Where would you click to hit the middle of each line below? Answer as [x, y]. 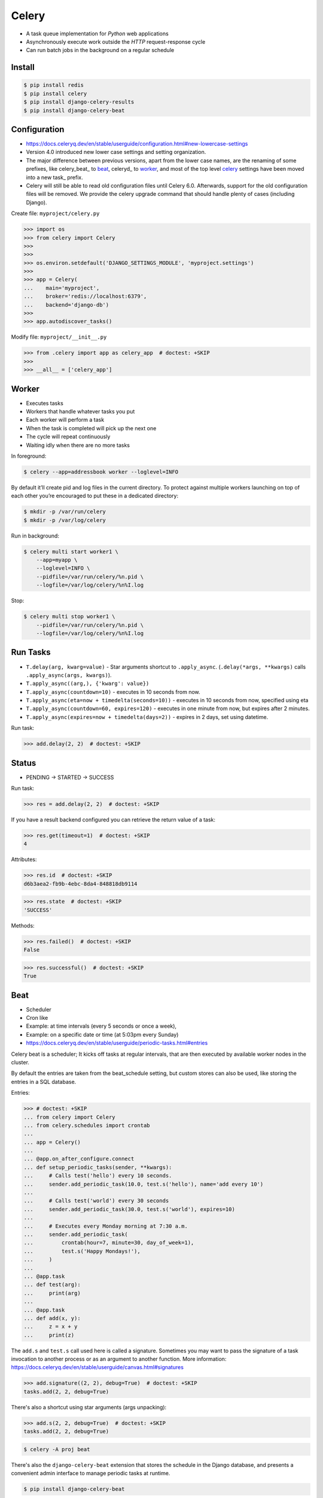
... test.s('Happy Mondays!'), [82, 1251]
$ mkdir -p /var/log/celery [65, 520]
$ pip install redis [54, 85]
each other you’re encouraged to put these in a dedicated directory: [95, 496]
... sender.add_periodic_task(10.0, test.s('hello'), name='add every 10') [144, 1184]
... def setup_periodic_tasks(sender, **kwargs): [98, 1167]
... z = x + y [51, 1327]
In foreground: [29, 456]
